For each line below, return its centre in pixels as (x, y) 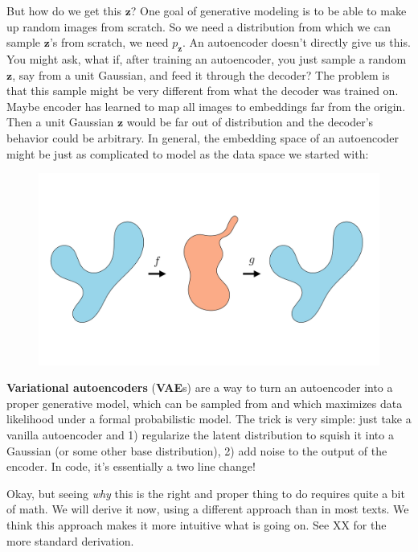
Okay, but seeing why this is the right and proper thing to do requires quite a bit (206, 493)
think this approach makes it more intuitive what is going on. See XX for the (197, 524)
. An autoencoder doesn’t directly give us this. (296, 42)
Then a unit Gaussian (60, 122)
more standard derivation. (70, 540)
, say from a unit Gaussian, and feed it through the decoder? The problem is (201, 74)
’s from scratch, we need (109, 42)
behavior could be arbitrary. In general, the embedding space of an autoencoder (203, 137)
